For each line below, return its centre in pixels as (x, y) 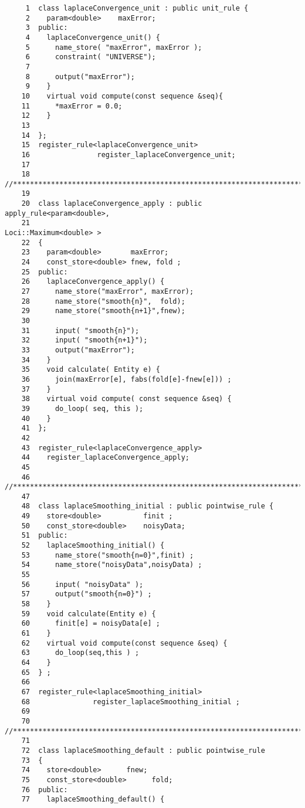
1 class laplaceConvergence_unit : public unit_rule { (137, 8)
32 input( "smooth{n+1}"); (84, 340)
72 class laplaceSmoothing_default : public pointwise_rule (143, 750)
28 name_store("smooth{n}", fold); (103, 301)
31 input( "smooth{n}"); (80, 330)
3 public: (47, 28)
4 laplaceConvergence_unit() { (93, 37)
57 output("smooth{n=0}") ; (87, 594)
